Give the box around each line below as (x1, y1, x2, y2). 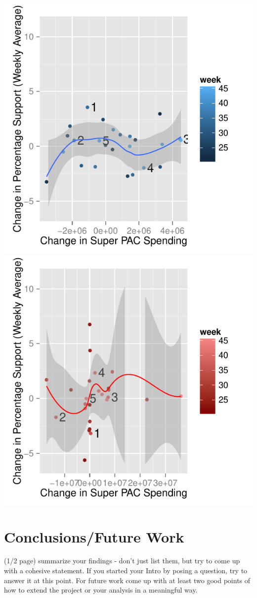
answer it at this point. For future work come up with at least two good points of (4, 575, 251, 585)
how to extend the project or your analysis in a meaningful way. (4, 585, 198, 595)
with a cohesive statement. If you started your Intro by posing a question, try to (4, 565, 248, 575)
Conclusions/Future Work (4, 527, 184, 547)
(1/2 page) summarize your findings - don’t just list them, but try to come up (4, 555, 240, 566)
